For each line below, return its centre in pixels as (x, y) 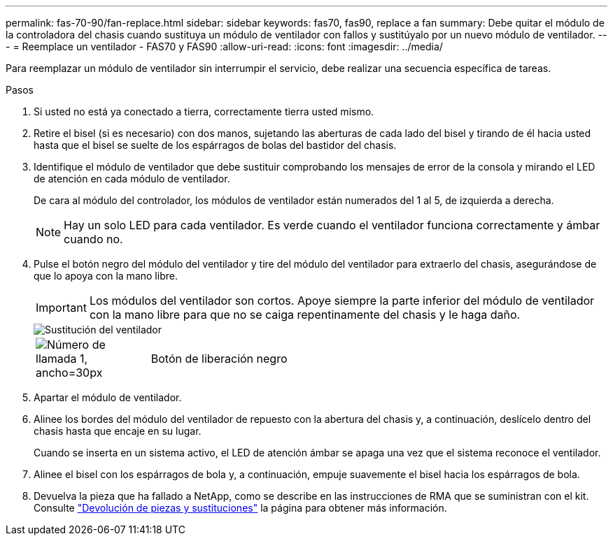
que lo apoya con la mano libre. (106, 276)
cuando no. (93, 239)
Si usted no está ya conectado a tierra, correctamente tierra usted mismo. (204, 111)
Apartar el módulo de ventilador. (108, 397)
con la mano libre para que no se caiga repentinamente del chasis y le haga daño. (305, 315)
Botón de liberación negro (219, 359)
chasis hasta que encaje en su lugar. (118, 431)
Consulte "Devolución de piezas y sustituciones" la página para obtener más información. (240, 508)
